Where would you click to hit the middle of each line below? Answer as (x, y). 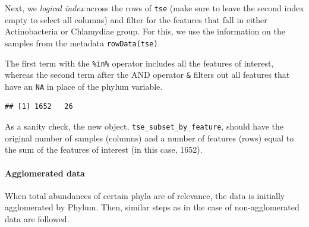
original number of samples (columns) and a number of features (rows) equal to (149, 138)
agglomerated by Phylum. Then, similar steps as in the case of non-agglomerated (152, 207)
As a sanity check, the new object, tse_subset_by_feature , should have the (144, 126)
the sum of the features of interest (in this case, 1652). (104, 149)
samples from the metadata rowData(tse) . (83, 42)
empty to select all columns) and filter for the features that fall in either (136, 19)
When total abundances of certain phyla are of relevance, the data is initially (145, 195)
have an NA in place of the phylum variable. (84, 86)
